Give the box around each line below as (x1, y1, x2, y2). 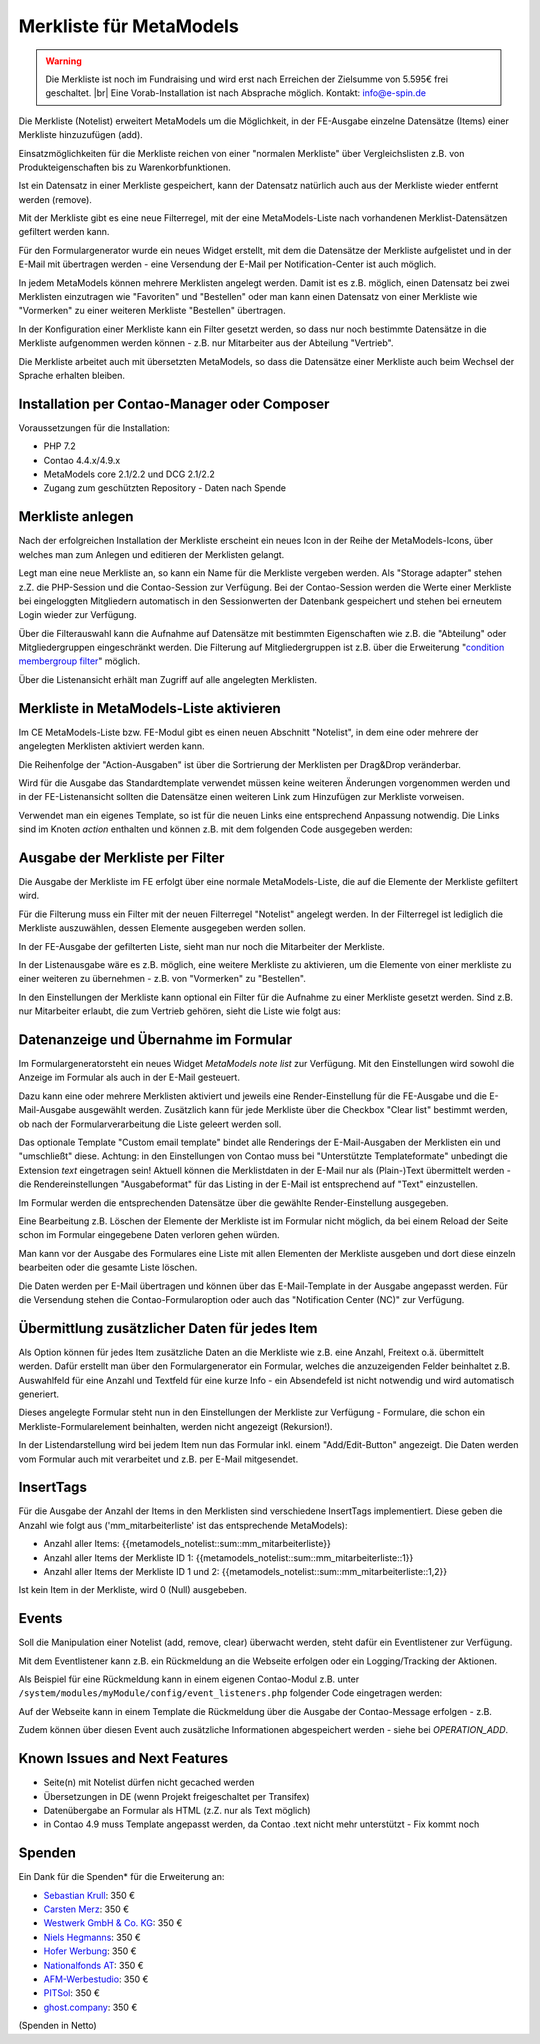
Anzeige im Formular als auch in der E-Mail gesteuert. (18, 1071, 240, 1084)
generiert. (18, 1388, 60, 1400)
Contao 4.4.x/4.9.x (43, 454, 121, 466)
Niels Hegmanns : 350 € (43, 1931, 142, 1943)
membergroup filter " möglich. (18, 655, 141, 667)
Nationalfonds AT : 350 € (43, 1959, 144, 1971)
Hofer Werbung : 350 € (43, 1945, 137, 1957)
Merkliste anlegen (18, 508, 134, 525)
